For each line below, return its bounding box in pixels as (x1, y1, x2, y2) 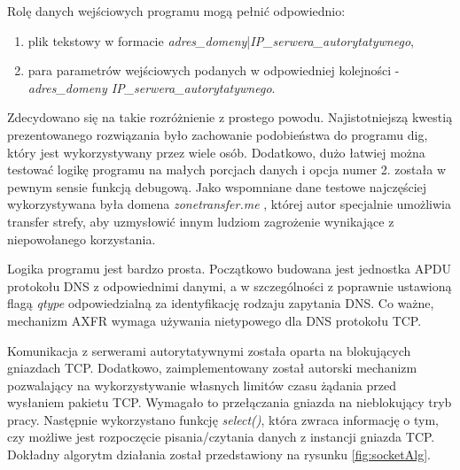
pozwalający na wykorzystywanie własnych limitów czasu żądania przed (7, 375, 396, 394)
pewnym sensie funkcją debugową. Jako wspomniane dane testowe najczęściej (7, 177, 427, 196)
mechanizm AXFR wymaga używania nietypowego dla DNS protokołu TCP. (7, 311, 422, 329)
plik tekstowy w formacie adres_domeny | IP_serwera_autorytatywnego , (27, 31, 414, 50)
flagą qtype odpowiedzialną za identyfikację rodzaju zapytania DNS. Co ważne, (7, 294, 434, 312)
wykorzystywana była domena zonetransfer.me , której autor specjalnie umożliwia (7, 195, 452, 213)
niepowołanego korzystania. (7, 229, 156, 248)
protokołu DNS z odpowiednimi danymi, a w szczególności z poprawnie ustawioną (7, 276, 452, 295)
